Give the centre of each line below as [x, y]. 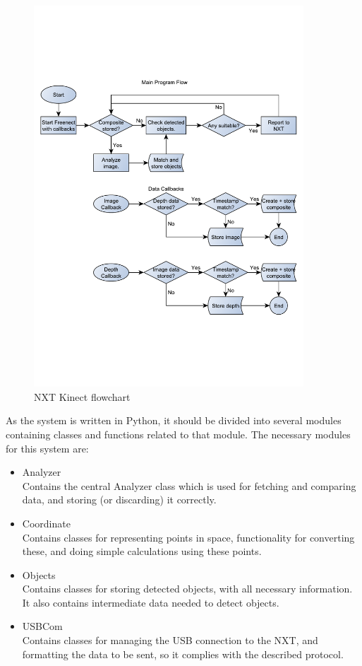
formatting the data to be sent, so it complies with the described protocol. [183, 654]
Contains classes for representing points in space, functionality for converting [188, 537]
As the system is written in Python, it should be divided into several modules [174, 420]
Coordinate [46, 523]
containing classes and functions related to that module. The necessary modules [178, 434]
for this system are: [47, 448]
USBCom [42, 626]
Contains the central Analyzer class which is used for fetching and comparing [189, 485]
